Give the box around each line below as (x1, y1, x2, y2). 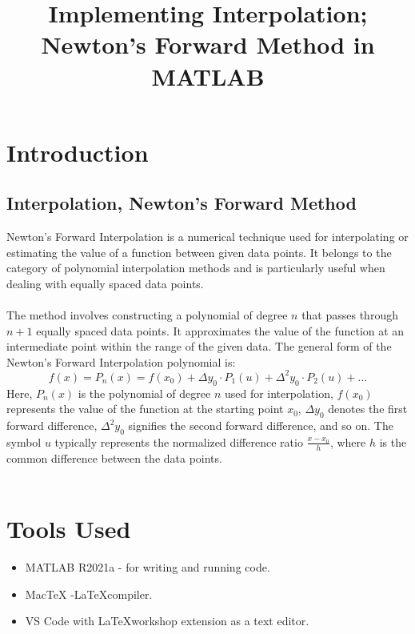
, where (329, 433, 366, 450)
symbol (6, 433, 42, 450)
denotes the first (328, 400, 408, 417)
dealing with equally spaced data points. (6, 275, 204, 291)
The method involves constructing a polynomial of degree (6, 307, 288, 323)
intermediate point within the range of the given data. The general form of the (6, 338, 392, 355)
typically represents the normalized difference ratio (54, 433, 303, 450)
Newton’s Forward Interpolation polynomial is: (6, 353, 236, 370)
